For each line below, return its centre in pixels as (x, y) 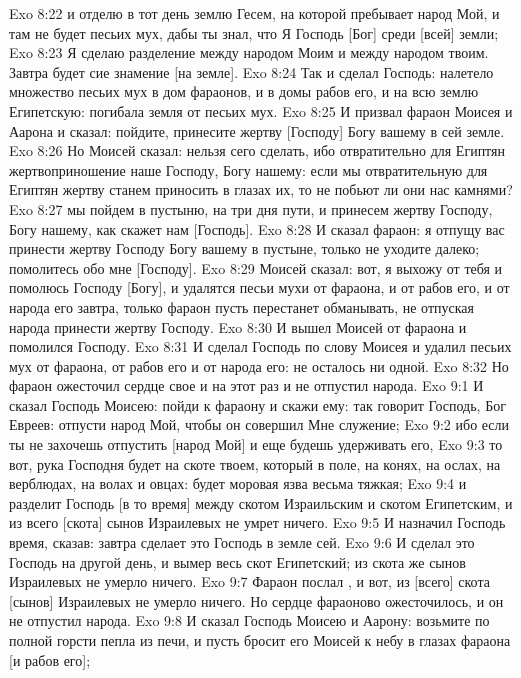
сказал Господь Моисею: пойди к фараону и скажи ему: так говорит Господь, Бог (257, 404)
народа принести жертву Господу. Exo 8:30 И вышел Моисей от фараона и (238, 326)
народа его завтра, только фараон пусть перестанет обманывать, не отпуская (241, 306)
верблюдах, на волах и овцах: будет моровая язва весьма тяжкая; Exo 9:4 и (238, 483)
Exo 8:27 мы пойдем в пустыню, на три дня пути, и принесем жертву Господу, (251, 208)
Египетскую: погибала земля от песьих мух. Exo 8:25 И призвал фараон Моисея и (261, 110)
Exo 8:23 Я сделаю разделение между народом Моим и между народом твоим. (249, 52)
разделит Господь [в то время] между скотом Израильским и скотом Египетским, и (261, 502)
